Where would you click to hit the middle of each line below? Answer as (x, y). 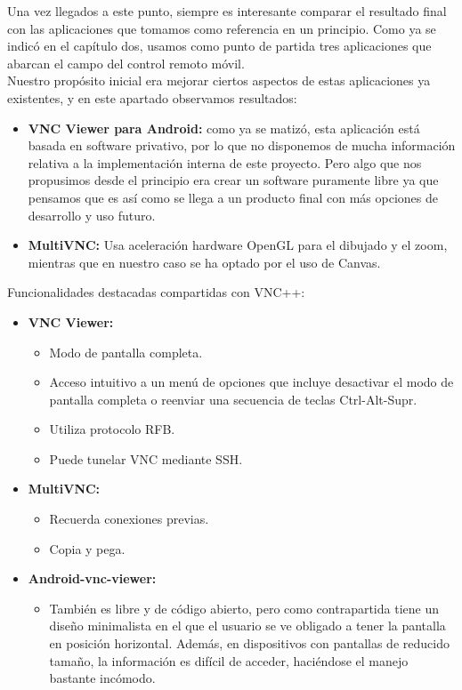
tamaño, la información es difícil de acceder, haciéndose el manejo (229, 660)
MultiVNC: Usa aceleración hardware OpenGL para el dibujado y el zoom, (238, 245)
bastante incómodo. (102, 678)
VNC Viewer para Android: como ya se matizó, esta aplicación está (224, 128)
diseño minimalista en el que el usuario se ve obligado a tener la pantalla (247, 626)
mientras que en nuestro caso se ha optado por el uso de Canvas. (204, 262)
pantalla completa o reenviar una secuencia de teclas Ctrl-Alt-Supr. (233, 399)
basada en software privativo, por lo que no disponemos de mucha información (242, 145)
